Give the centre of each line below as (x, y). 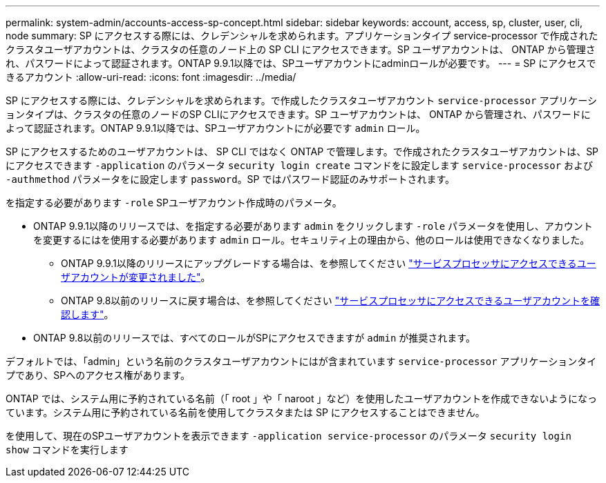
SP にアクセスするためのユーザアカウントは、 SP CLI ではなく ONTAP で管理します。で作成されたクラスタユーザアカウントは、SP (302, 151)
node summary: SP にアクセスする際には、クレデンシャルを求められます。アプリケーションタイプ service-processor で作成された (302, 36)
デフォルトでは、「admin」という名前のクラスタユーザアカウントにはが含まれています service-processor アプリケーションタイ (301, 361)
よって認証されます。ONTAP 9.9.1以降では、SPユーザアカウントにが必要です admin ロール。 (216, 128)
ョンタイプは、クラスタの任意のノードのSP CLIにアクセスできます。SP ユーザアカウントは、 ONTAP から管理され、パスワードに (298, 114)
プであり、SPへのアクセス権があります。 (98, 375)
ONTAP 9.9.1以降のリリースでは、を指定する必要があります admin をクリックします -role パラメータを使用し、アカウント (313, 226)
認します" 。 (87, 314)
